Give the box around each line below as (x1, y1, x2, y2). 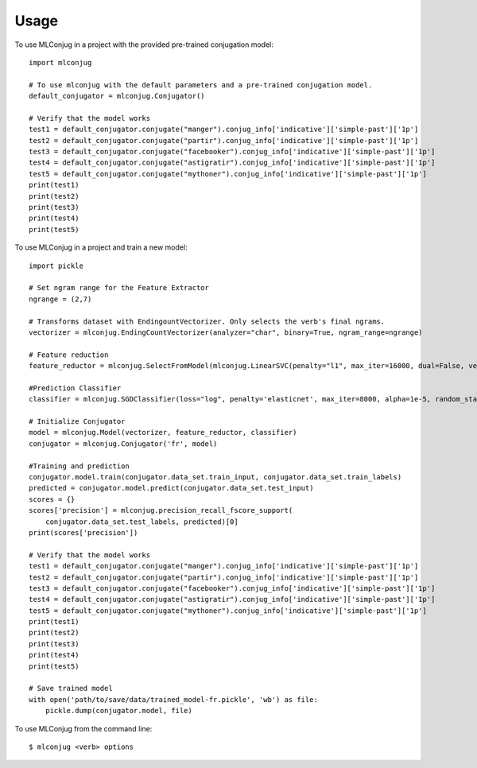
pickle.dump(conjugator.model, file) (45, 706, 192, 716)
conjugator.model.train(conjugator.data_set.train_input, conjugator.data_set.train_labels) (29, 473, 402, 481)
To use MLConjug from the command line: (14, 723, 153, 733)
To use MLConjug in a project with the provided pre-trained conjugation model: (14, 40, 274, 49)
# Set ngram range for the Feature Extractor (29, 283, 210, 293)
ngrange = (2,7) (29, 294, 92, 304)
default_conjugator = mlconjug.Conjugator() (29, 91, 206, 101)
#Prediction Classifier (29, 383, 122, 393)
